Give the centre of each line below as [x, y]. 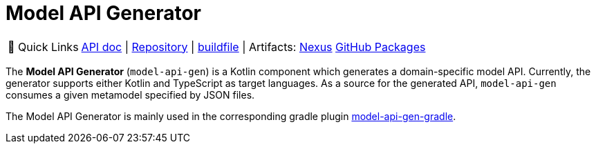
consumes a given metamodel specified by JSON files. [130, 95]
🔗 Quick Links [43, 47]
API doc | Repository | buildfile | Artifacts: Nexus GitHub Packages [253, 47]
